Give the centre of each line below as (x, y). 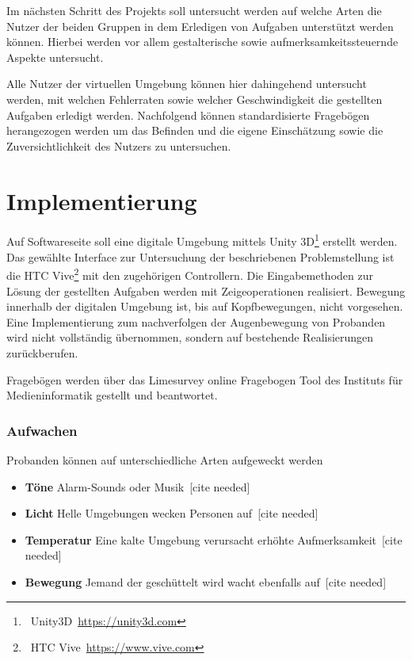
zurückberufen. (42, 352)
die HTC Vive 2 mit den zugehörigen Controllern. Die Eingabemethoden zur (190, 274)
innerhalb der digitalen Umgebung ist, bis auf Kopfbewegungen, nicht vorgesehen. (205, 306)
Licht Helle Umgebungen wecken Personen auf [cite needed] (172, 513)
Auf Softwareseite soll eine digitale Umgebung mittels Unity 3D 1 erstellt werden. (202, 240)
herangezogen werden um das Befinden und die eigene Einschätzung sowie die (195, 130)
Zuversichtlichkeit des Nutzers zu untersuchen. (119, 145)
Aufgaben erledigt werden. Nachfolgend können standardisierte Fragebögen (188, 115)
